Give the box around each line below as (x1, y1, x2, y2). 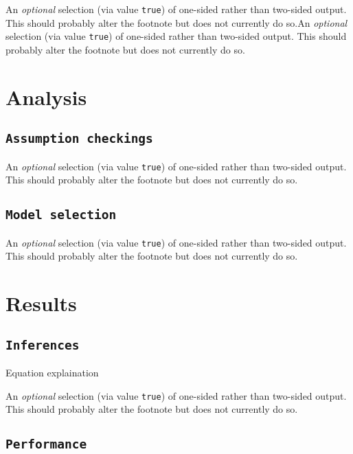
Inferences (5, 337, 80, 352)
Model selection (5, 207, 117, 223)
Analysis (5, 82, 87, 111)
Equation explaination (5, 365, 99, 380)
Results (5, 289, 77, 317)
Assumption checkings (5, 131, 153, 146)
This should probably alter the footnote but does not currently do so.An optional (5, 15, 348, 30)
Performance (5, 437, 87, 452)
